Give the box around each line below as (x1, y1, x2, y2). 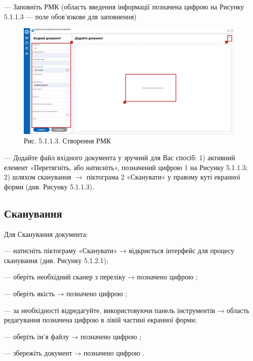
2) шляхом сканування (4, 172, 71, 182)
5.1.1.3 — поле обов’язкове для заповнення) (4, 11, 137, 21)
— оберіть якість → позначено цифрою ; (4, 288, 127, 298)
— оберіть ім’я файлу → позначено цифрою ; (4, 331, 142, 341)
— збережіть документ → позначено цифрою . (4, 348, 145, 358)
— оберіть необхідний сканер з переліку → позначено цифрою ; (4, 271, 198, 282)
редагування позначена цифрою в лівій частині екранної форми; (4, 315, 197, 325)
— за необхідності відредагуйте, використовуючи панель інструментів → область (4, 305, 250, 315)
